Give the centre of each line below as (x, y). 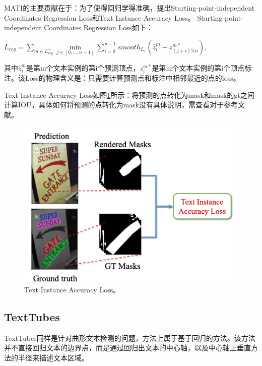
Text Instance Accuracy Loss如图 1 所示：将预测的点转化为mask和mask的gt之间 (129, 95)
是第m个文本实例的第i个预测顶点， (83, 68)
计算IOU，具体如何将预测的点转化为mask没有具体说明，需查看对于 (114, 105)
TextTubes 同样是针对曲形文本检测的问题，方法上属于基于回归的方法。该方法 (130, 338)
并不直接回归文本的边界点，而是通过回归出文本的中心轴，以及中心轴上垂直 (127, 348)
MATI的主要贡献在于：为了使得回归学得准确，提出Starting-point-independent (129, 8)
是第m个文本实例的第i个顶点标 (202, 68)
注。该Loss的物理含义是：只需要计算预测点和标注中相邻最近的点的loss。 (122, 78)
